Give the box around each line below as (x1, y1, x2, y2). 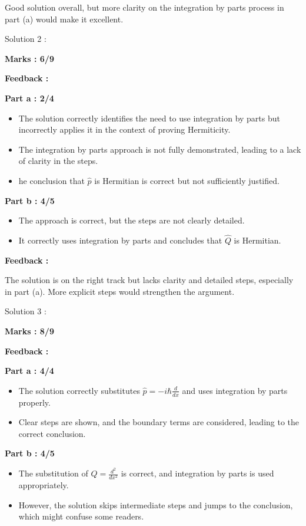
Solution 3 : (5, 305, 46, 317)
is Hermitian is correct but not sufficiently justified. (94, 174, 280, 186)
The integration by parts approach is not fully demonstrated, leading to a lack (18, 143, 301, 155)
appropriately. (18, 479, 69, 491)
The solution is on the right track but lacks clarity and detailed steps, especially (5, 274, 294, 286)
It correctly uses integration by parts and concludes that (18, 234, 222, 246)
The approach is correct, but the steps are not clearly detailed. (18, 214, 245, 226)
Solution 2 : (5, 32, 46, 45)
